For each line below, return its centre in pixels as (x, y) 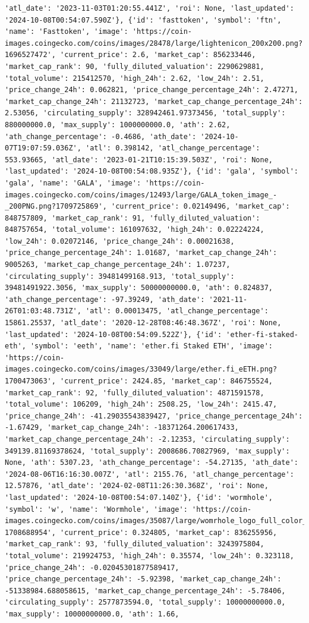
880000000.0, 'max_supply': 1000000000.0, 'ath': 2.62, (118, 125)
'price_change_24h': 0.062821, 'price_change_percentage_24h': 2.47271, (152, 90)
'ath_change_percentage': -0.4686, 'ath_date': (101, 136)
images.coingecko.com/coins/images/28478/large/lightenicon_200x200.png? (154, 43)
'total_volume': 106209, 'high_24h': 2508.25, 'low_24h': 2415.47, (141, 405)
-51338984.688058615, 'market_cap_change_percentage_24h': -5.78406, (145, 591)
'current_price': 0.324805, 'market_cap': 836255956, (169, 532)
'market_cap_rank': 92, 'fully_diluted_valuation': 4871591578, (135, 393)
